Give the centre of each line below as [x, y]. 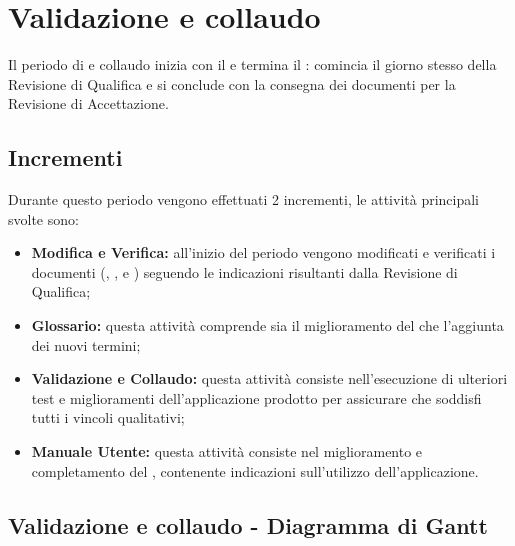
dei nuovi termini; [86, 344]
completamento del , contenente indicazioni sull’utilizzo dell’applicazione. [255, 470]
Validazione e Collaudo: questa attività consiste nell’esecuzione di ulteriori [269, 378]
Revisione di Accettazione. [88, 103]
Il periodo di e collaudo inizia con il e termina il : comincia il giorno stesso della [252, 64]
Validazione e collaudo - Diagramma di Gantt [248, 524]
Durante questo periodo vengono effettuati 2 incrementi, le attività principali [244, 199]
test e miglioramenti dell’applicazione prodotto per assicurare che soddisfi [256, 397]
